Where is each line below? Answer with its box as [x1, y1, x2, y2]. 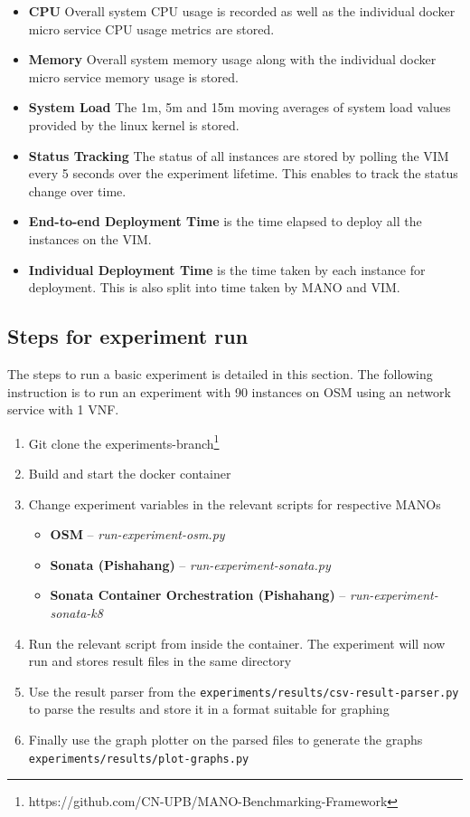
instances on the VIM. [28, 229, 152, 248]
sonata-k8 [50, 603, 103, 622]
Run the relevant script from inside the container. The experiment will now [28, 633, 446, 652]
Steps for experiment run [7, 322, 249, 350]
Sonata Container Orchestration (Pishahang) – [50, 585, 346, 604]
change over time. [28, 181, 127, 200]
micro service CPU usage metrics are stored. [28, 19, 275, 38]
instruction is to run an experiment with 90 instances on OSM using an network [7, 382, 451, 401]
